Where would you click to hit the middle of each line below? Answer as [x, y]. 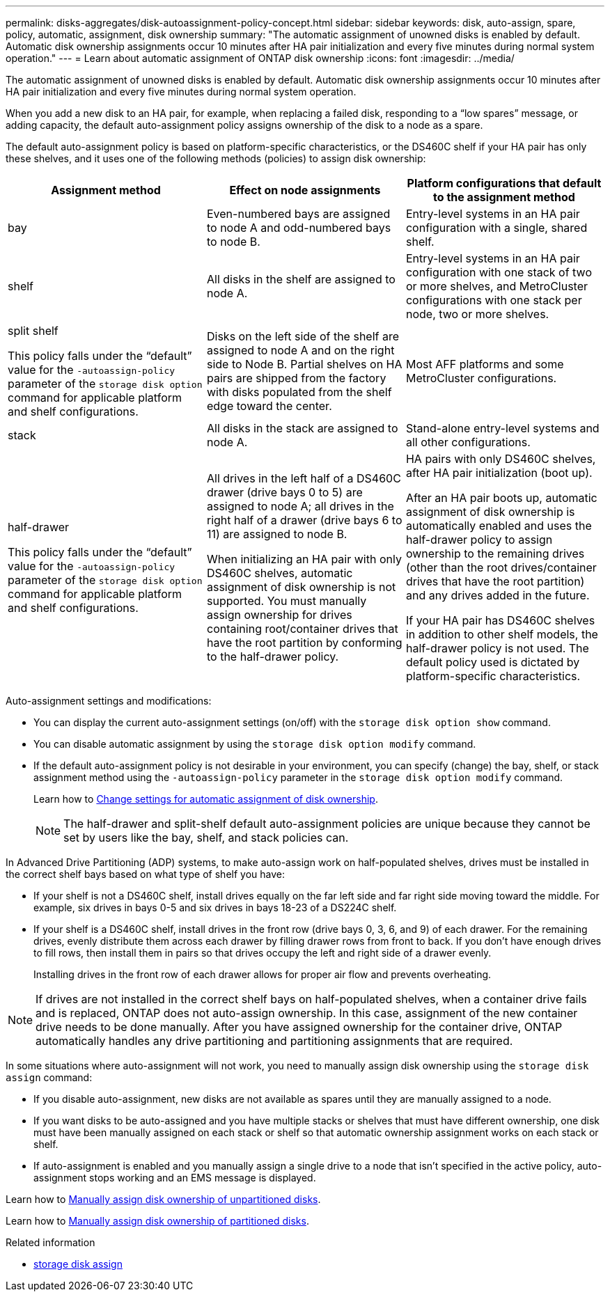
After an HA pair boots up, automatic [501, 498]
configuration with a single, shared [496, 228]
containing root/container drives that [302, 629]
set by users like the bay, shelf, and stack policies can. [206, 838]
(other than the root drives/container [501, 567]
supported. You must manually [287, 601]
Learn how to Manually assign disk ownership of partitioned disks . [157, 1221]
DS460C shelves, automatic [280, 573]
